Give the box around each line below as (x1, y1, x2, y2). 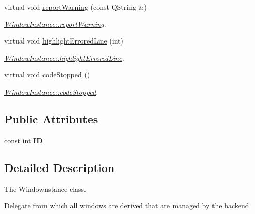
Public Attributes (4, 111, 98, 126)
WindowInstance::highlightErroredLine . (4, 52, 124, 63)
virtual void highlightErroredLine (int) (4, 35, 123, 46)
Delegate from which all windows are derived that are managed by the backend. (4, 200, 251, 211)
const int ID (4, 135, 43, 145)
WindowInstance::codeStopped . (4, 86, 98, 97)
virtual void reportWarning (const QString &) (4, 2, 147, 12)
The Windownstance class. (4, 183, 86, 194)
